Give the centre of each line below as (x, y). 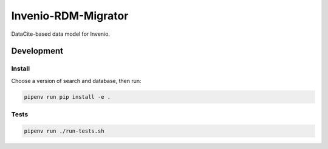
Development (37, 51)
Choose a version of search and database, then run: (77, 81)
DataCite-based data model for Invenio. (61, 34)
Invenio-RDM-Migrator (70, 16)
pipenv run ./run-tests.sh (64, 131)
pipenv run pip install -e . (67, 97)
